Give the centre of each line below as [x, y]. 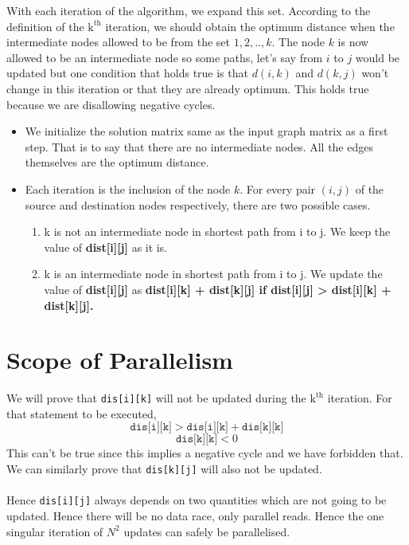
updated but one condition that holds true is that [127, 73]
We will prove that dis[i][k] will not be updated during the [156, 398]
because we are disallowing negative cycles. [111, 104]
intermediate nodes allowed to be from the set [118, 42]
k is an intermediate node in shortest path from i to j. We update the [213, 274]
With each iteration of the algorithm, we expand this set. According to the [189, 10]
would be [378, 57]
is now [353, 42]
